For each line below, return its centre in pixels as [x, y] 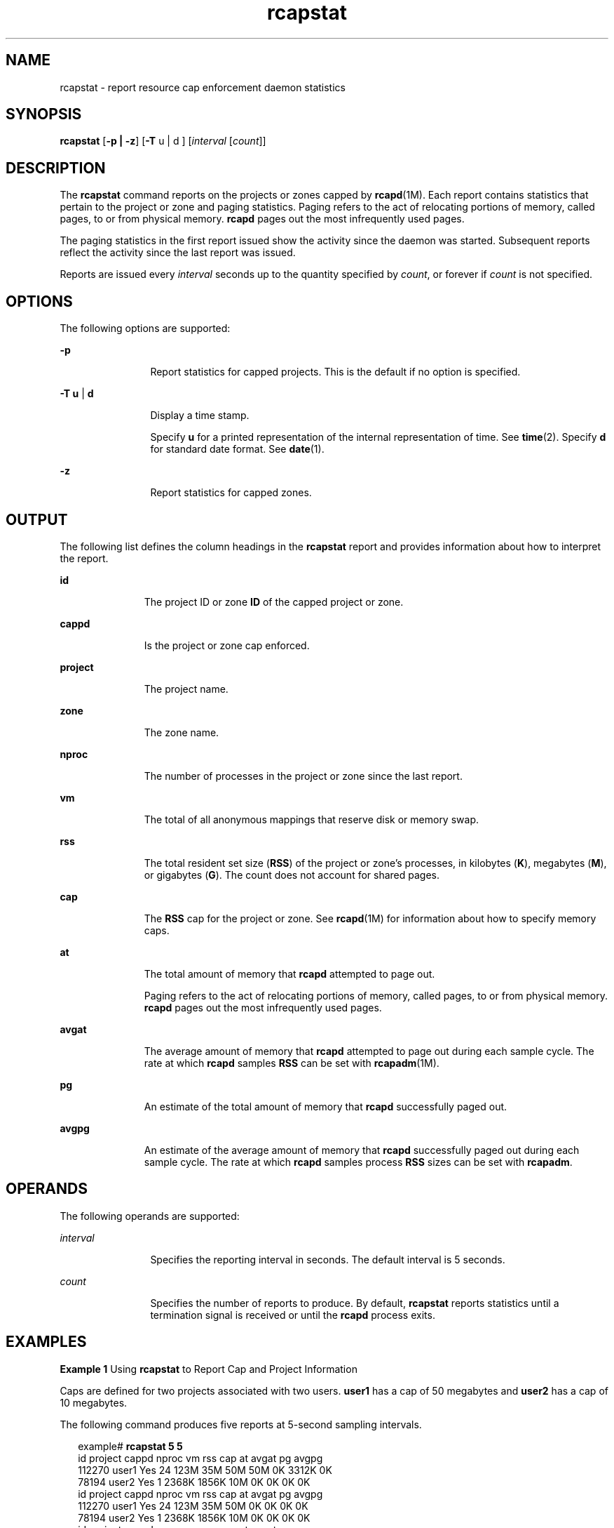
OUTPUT [37, 519]
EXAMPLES [46, 1342]
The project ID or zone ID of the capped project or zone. [274, 602]
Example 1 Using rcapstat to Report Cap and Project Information [209, 1369]
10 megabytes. [94, 1402]
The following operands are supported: [150, 1216]
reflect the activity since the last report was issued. [178, 253]
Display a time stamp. [200, 416]
